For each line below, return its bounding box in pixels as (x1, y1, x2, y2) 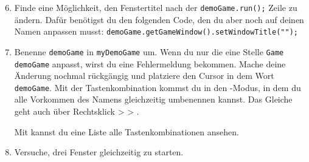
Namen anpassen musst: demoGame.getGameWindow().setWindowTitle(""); (14, 25, 298, 38)
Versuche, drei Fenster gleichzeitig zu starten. (14, 146, 184, 158)
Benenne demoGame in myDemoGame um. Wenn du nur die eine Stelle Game (14, 45, 284, 58)
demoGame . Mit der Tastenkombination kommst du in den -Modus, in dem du (14, 81, 301, 93)
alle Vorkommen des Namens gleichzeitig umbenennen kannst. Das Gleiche (14, 93, 293, 106)
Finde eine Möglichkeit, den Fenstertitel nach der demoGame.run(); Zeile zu (14, 1, 297, 13)
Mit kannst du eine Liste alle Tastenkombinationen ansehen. (14, 125, 239, 138)
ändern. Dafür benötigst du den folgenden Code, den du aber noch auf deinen (14, 13, 304, 25)
